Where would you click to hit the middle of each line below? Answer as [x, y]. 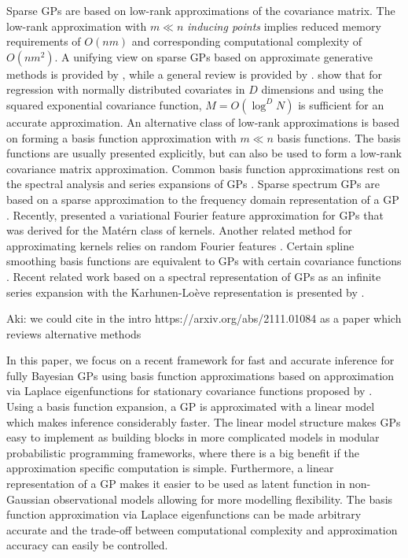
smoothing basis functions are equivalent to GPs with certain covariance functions [204, 261]
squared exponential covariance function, [104, 104]
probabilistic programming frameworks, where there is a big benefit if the [183, 452]
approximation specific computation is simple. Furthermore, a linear [170, 468]
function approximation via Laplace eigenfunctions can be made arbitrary [184, 514]
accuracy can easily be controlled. [87, 545]
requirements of [44, 41]
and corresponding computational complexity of [247, 41]
